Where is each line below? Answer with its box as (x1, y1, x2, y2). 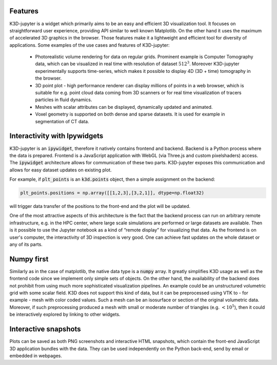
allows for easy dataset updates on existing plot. (9, 167, 112, 173)
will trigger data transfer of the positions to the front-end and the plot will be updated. (9, 203, 191, 209)
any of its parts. (9, 241, 43, 247)
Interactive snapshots (9, 325, 82, 334)
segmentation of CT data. (35, 118, 89, 124)
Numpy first (9, 255, 49, 263)
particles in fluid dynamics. (35, 97, 92, 103)
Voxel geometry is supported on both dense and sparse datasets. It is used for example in (35, 111, 225, 118)
